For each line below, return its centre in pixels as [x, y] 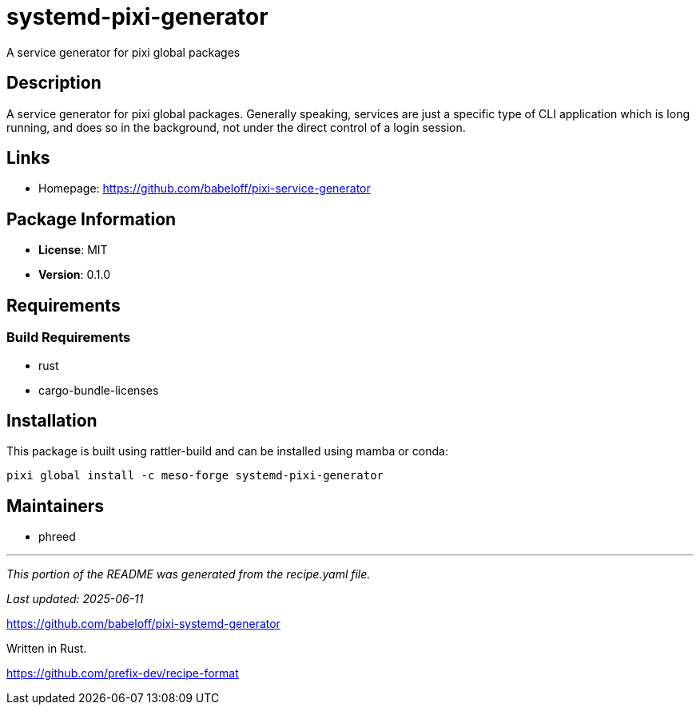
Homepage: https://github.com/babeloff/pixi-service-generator [205, 189]
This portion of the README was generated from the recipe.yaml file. [189, 574]
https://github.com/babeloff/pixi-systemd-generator [143, 624]
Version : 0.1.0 [75, 275]
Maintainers [56, 506]
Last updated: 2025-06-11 [75, 599]
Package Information [91, 219]
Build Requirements [69, 338]
